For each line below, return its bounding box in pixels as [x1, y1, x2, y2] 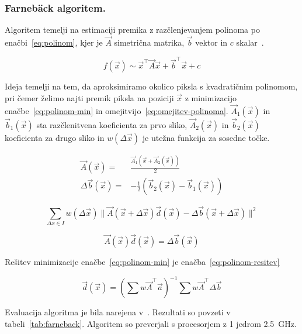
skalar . [236, 36, 264, 49]
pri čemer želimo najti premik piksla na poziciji [5, 91, 174, 104]
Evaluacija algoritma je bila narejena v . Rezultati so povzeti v [5, 306, 231, 318]
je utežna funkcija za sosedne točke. [142, 131, 270, 143]
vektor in [195, 36, 228, 49]
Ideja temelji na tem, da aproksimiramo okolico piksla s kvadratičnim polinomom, [5, 80, 298, 92]
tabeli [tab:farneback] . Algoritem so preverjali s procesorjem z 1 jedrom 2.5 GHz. [5, 317, 297, 329]
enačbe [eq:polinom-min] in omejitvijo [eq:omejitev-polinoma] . [5, 104, 228, 116]
